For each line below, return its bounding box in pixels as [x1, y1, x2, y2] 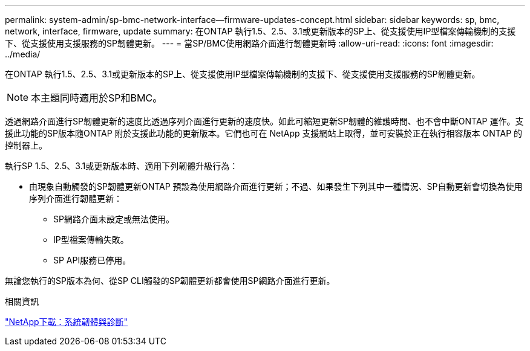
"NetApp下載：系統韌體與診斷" [5, 317, 128, 327]
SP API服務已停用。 [53, 255, 131, 265]
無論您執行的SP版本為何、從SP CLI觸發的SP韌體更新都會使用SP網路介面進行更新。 [5, 275, 335, 286]
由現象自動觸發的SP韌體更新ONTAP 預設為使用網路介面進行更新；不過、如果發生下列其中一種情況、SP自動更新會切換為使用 [29, 181, 523, 192]
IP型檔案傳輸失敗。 [53, 234, 129, 245]
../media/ [5, 49, 41, 59]
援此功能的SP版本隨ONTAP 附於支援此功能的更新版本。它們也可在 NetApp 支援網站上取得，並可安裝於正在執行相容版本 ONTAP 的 [5, 128, 523, 138]
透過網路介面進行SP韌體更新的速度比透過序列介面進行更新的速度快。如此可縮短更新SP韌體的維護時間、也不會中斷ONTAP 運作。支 [5, 116, 524, 126]
